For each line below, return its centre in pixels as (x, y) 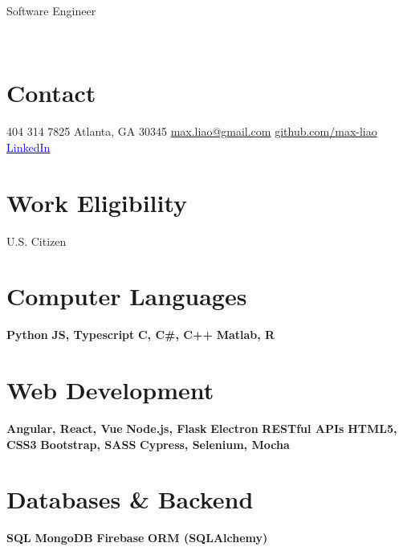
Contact (51, 93)
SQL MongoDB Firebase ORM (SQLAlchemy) (137, 538)
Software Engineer (51, 10)
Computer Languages (127, 296)
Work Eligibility (97, 202)
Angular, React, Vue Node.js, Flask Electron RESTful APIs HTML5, (202, 429)
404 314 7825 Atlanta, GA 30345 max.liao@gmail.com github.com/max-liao (192, 131)
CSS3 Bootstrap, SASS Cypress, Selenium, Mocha (148, 444)
